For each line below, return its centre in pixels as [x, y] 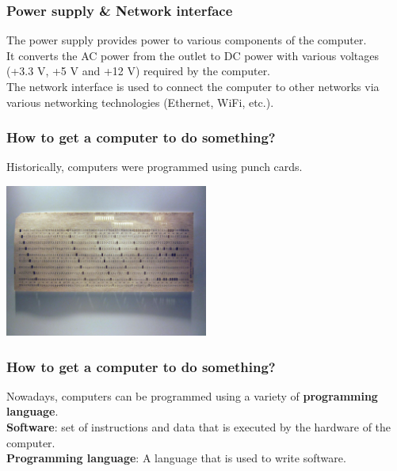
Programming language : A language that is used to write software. [176, 458]
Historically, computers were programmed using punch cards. [155, 167]
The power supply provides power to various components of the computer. [187, 40]
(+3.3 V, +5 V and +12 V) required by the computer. [139, 71]
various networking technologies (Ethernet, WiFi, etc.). [140, 102]
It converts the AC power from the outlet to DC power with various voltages [193, 55]
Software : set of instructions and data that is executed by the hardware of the [199, 427]
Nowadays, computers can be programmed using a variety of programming [192, 395]
